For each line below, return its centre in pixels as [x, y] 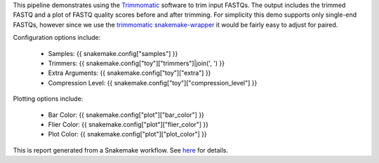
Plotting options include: [48, 99]
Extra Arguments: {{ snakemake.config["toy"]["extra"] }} [129, 73]
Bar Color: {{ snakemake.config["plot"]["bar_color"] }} [126, 115]
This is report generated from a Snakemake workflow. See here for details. [120, 150]
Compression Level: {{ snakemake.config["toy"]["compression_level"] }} [153, 83]
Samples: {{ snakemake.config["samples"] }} [113, 53]
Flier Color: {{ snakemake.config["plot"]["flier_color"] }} [128, 124]
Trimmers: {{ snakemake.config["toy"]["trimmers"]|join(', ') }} [136, 63]
